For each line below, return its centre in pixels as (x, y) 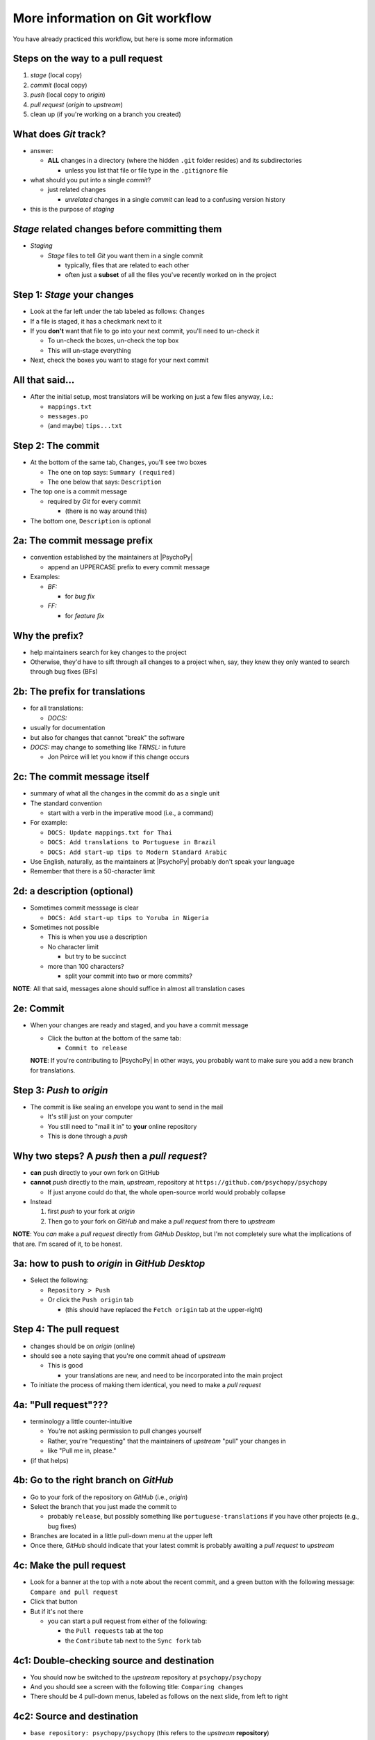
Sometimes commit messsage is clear (84, 908)
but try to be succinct (95, 956)
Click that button (54, 1601)
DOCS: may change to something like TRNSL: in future (108, 747)
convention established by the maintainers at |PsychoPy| (111, 557)
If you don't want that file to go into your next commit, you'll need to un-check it (145, 331)
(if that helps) (49, 1460)
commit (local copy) (59, 85)
